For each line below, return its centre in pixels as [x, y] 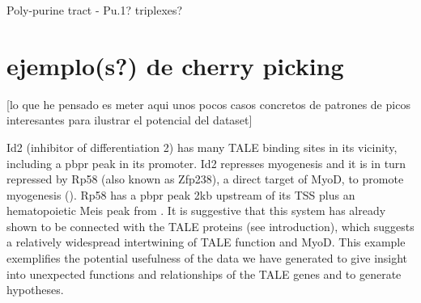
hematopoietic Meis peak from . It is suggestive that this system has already [196, 210]
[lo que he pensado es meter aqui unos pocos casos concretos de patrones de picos [208, 104]
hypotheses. [35, 290]
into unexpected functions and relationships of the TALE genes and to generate [204, 274]
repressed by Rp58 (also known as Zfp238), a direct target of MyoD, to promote [205, 179]
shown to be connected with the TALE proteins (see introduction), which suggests [210, 226]
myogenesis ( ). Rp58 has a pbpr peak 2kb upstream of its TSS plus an [181, 194]
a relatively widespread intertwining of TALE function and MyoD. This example [206, 242]
